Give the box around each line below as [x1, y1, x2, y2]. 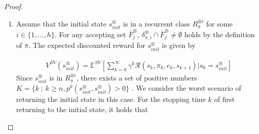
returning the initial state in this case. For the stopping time [16, 94, 206, 104]
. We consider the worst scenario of [131, 83, 241, 93]
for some [206, 18, 233, 29]
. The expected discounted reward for [28, 40, 146, 50]
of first [214, 94, 235, 104]
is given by [162, 40, 196, 50]
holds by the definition [184, 29, 255, 39]
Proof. [4, 1, 23, 11]
